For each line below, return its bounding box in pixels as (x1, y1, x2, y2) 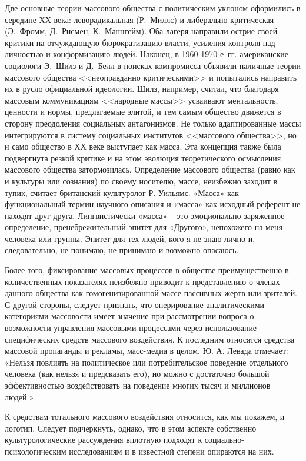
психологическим (5, 445, 66, 457)
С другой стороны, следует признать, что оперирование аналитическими (5, 298, 265, 310)
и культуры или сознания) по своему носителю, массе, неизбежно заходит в (5, 174, 278, 187)
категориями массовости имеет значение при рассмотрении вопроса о (5, 310, 254, 322)
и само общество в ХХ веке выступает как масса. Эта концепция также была (5, 140, 281, 152)
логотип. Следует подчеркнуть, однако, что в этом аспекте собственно (5, 422, 257, 434)
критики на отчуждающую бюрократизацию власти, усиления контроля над (5, 36, 275, 48)
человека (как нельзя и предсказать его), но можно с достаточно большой (5, 367, 270, 380)
